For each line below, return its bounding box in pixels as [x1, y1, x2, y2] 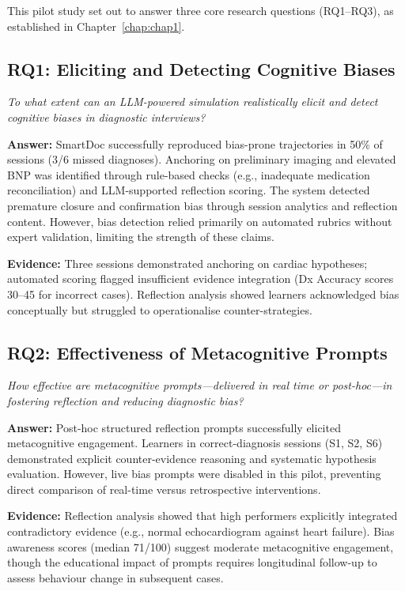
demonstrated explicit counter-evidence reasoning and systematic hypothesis [7, 450, 377, 466]
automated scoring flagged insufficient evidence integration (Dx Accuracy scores [7, 270, 394, 287]
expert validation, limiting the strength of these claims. [7, 228, 274, 245]
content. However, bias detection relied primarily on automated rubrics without [7, 213, 392, 229]
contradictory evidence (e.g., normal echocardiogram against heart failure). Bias [7, 523, 395, 540]
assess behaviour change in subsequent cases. [7, 569, 224, 585]
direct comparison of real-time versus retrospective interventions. [7, 480, 321, 497]
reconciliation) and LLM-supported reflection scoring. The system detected [7, 182, 370, 198]
